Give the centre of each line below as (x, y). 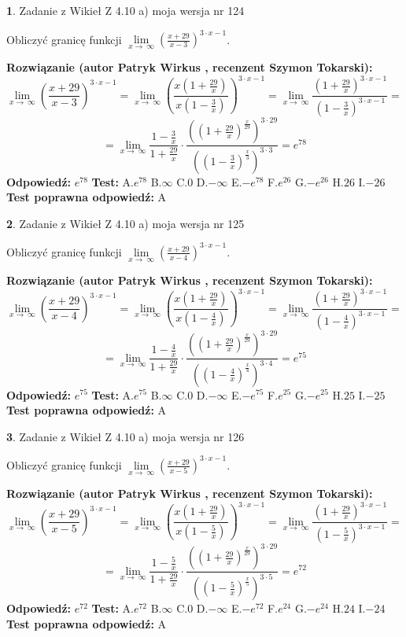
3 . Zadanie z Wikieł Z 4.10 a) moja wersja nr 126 (125, 436)
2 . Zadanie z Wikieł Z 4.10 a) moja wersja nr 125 (125, 223)
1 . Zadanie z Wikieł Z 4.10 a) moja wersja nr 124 (125, 10)
